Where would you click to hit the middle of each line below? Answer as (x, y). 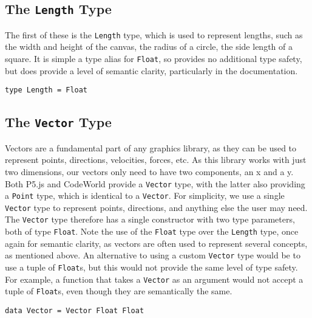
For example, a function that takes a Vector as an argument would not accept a (154, 279)
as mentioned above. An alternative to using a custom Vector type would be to (153, 255)
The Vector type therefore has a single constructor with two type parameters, (150, 219)
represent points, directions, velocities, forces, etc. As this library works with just (156, 160)
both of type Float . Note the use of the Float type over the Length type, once (152, 231)
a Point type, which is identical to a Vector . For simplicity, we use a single (145, 195)
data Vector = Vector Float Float (75, 311)
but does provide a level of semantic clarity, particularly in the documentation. (151, 70)
